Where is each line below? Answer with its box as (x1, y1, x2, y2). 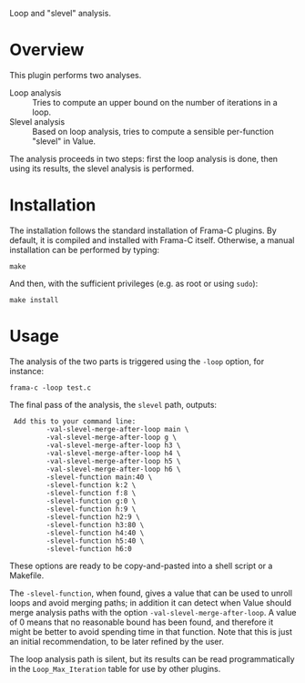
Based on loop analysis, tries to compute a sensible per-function (32, 126, 275, 137)
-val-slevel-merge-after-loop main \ (46, 424, 189, 433)
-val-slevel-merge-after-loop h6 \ (46, 464, 181, 474)
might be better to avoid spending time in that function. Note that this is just (9, 626, 293, 637)
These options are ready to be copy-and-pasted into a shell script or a (9, 560, 273, 571)
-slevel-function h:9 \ (46, 505, 137, 514)
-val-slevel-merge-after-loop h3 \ (46, 441, 181, 450)
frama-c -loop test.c (9, 382, 92, 392)
